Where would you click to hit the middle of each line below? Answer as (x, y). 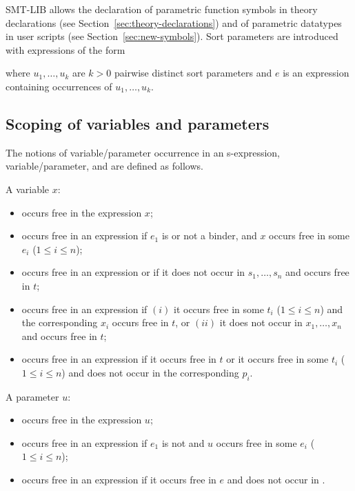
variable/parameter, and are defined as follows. (104, 166)
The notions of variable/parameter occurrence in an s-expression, (143, 152)
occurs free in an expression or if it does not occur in (133, 272)
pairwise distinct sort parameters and (193, 73)
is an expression (316, 73)
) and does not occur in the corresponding (150, 372)
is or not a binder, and (209, 236)
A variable (28, 189)
